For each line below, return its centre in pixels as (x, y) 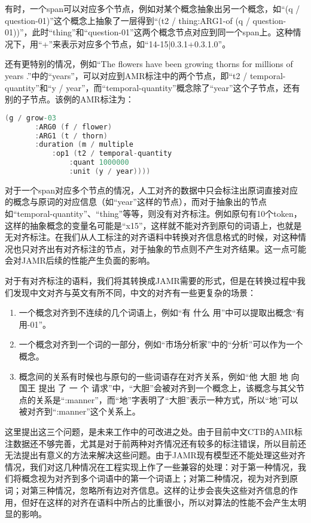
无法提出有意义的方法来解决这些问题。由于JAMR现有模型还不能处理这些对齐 (155, 455)
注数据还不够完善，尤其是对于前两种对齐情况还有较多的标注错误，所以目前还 (155, 443)
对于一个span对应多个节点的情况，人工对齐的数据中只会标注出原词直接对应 (152, 190)
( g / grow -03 (31, 118)
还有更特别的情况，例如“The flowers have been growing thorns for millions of (149, 64)
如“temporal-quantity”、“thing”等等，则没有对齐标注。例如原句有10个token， (153, 214)
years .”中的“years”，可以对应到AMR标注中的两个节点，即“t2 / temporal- (145, 75)
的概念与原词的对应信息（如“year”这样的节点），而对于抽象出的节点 (136, 202)
